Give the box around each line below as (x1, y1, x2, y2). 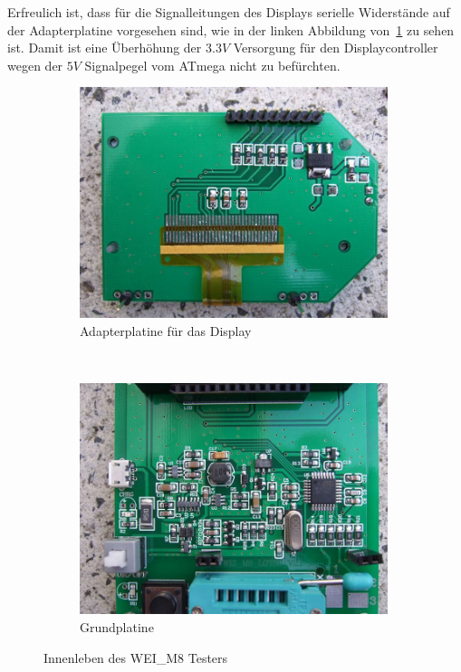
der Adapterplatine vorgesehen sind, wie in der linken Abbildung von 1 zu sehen (7, 20, 455, 39)
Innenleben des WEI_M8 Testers (43, 648, 228, 667)
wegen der (7, 55, 63, 74)
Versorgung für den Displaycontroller (233, 38, 438, 57)
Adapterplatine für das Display (80, 322, 252, 341)
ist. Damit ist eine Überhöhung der (7, 38, 202, 57)
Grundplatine (80, 617, 154, 636)
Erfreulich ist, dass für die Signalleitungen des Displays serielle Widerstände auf (7, 3, 450, 21)
